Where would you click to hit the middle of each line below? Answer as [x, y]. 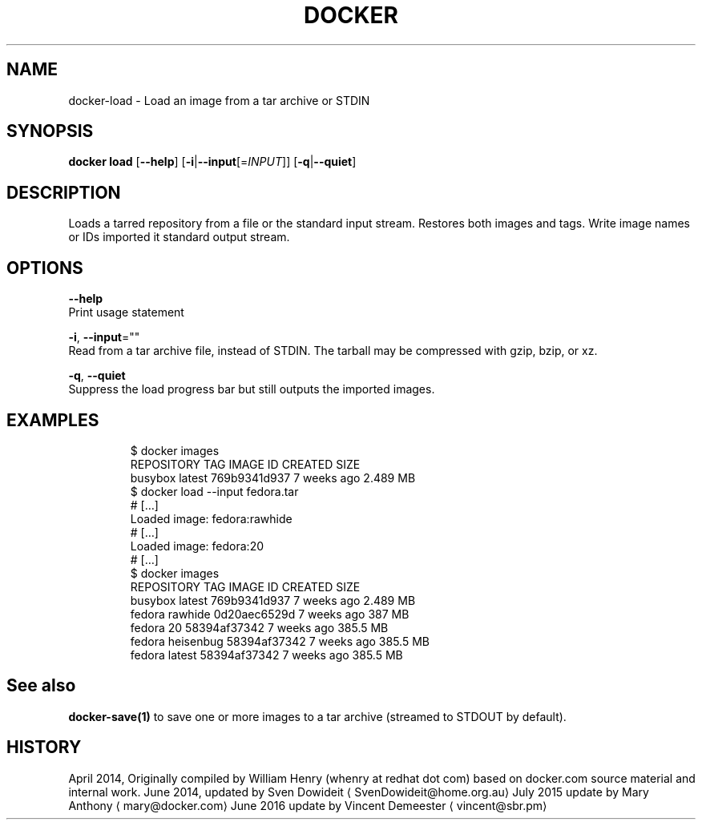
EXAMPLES [53, 420]
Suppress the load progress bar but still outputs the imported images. [252, 389]
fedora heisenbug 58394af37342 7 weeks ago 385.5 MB [280, 641]
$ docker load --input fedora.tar [214, 491]
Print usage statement [126, 312]
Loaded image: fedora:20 [197, 546]
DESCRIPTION [64, 192]
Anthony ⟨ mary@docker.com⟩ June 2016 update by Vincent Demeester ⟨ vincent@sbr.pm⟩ [308, 805]
